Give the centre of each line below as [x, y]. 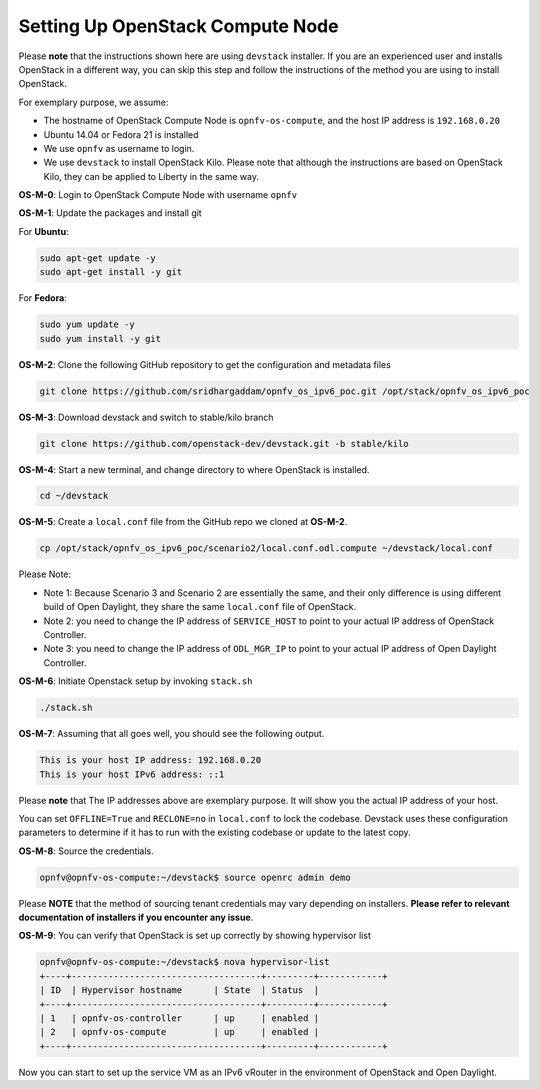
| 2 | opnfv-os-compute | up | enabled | [179, 1032]
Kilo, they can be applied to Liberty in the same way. [151, 176]
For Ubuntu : [43, 231]
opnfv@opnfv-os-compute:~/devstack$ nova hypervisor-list [184, 962]
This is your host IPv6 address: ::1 [132, 774]
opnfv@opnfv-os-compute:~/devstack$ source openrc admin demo [195, 877]
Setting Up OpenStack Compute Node [178, 26]
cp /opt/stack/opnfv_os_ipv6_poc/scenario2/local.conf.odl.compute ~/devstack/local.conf [266, 548]
